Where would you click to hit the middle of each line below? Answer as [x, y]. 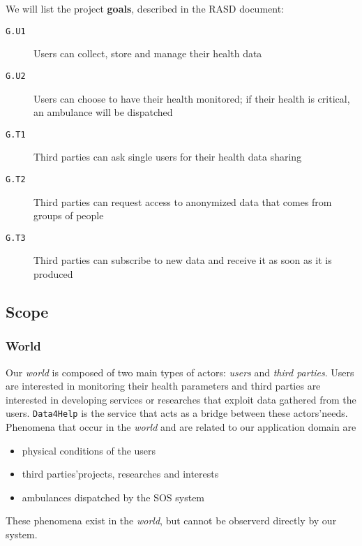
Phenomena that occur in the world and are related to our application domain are [181, 427]
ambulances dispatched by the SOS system [113, 497]
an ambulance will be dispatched [103, 112]
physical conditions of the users [89, 450]
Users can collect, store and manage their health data [148, 53]
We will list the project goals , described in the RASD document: [145, 8]
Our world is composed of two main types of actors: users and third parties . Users [180, 372]
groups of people [69, 215]
